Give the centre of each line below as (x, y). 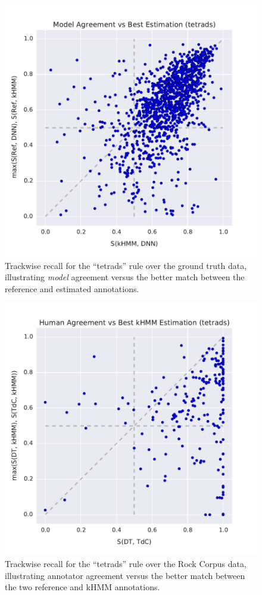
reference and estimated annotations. (72, 288)
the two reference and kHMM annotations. (82, 587)
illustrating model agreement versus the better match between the (125, 277)
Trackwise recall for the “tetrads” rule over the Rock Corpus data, (126, 563)
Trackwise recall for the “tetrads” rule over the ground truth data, (126, 265)
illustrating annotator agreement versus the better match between (125, 575)
